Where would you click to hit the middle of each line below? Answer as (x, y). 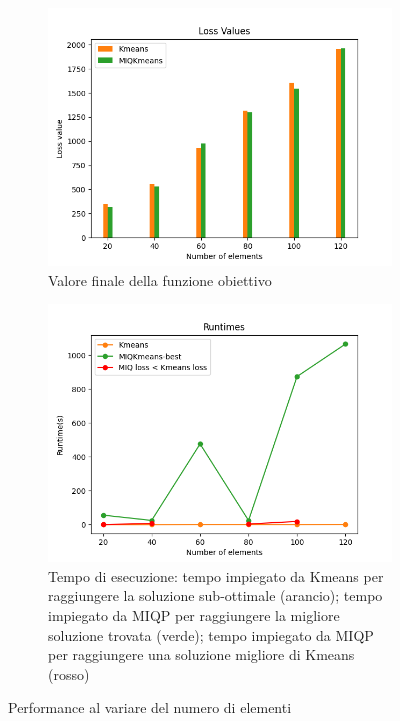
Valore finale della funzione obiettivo (160, 279)
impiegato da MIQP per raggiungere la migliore (194, 614)
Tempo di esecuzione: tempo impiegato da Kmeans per (216, 575)
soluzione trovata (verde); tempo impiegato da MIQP (211, 634)
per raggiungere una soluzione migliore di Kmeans (201, 654)
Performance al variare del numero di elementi (150, 707)
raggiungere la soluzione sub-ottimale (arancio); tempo (215, 595)
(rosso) (69, 673)
